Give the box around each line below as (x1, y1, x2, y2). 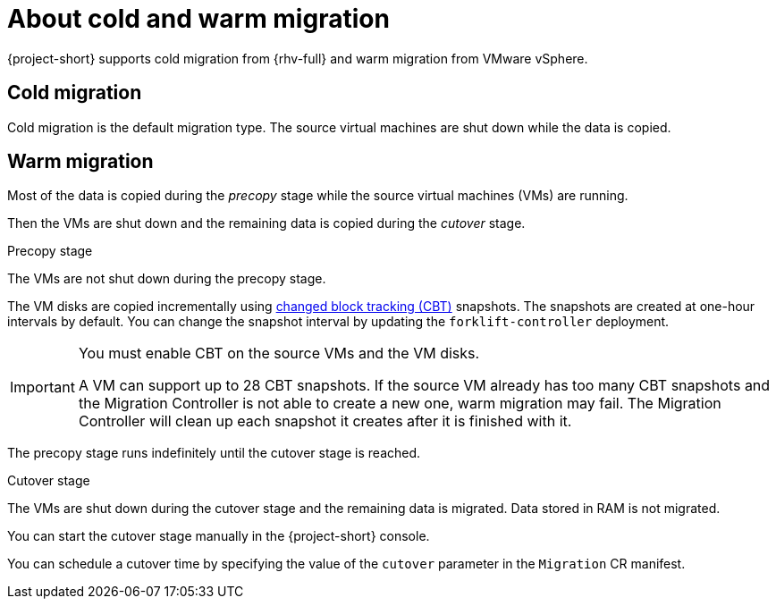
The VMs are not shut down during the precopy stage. (7, 271, 326, 287)
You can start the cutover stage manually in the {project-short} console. (7, 528, 430, 544)
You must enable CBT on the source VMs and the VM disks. (78, 344, 480, 363)
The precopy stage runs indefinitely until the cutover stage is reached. (7, 445, 421, 461)
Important (10, 378, 75, 397)
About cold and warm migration (7, 4, 390, 34)
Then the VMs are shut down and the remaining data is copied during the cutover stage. (7, 215, 526, 231)
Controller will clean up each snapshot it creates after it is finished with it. (78, 412, 572, 431)
